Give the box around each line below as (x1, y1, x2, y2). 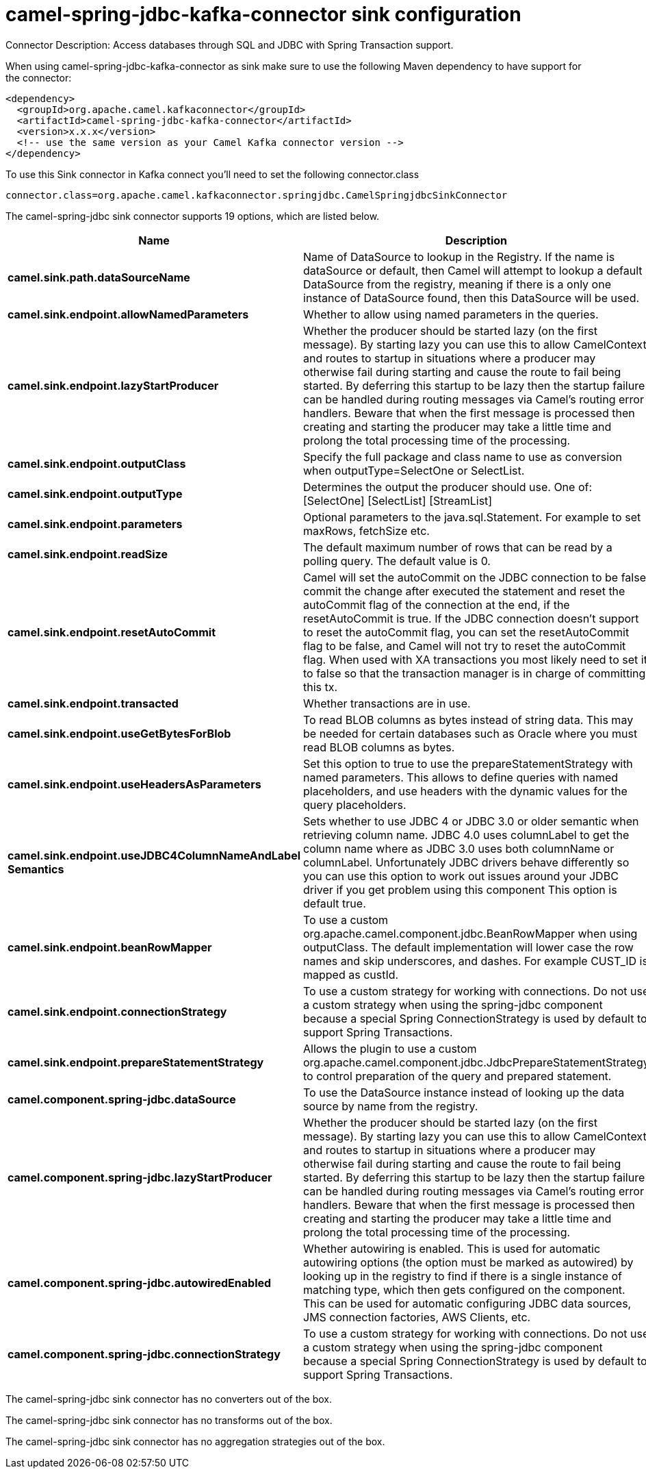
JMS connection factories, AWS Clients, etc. (303, 1310, 531, 1324)
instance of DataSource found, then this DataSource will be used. (303, 290, 640, 305)
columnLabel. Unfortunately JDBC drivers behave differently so (303, 855, 630, 869)
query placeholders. (303, 797, 406, 812)
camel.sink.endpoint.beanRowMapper (8, 940, 212, 954)
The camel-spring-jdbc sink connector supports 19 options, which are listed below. (5, 210, 380, 222)
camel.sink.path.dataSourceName (8, 270, 190, 284)
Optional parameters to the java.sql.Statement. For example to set (303, 510, 641, 524)
